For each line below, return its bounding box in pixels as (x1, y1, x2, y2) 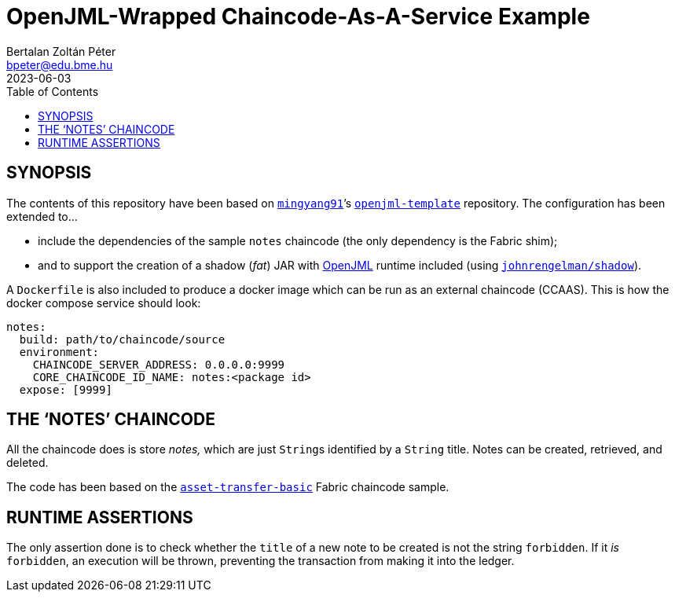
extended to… (6, 209, 78, 223)
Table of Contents (6, 84, 99, 98)
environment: (19, 345, 100, 358)
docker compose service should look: (6, 295, 201, 310)
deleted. (6, 456, 49, 470)
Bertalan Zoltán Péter (6, 44, 116, 58)
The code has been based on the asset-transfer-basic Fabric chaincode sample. (6, 480, 449, 494)
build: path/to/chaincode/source (19, 332, 226, 346)
